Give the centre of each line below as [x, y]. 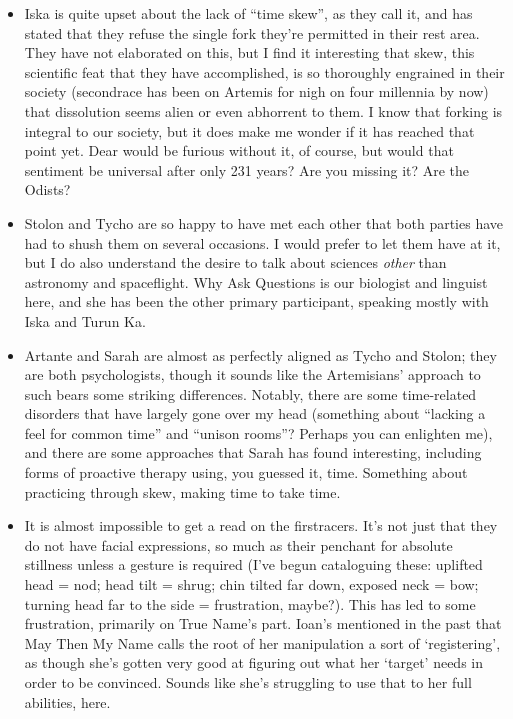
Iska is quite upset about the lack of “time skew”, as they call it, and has [248, 13]
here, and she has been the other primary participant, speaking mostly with [256, 301]
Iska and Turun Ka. [85, 320]
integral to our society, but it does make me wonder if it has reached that [249, 130]
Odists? [47, 189]
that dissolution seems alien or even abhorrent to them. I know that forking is [263, 110]
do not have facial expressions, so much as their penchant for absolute [238, 544]
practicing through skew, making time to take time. [182, 491]
